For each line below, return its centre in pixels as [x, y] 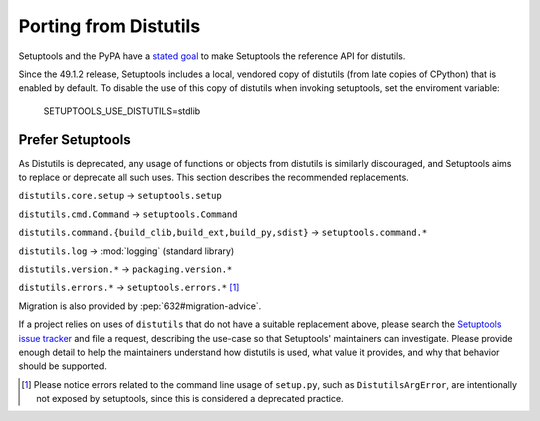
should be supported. [62, 366]
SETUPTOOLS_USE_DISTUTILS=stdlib [122, 111]
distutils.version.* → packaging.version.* [125, 269]
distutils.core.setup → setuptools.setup [120, 196]
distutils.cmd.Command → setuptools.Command [128, 214]
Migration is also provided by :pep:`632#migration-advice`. [140, 306]
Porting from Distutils [109, 26]
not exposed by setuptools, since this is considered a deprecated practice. [190, 399]
